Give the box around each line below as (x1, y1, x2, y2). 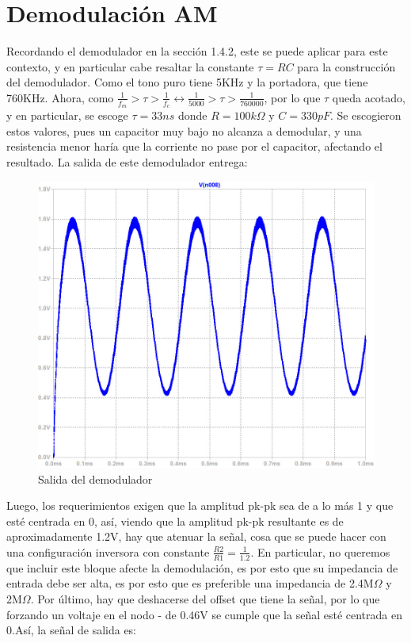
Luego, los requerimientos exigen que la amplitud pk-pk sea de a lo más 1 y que (6, 497, 394, 514)
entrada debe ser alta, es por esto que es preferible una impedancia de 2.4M (6, 575, 374, 591)
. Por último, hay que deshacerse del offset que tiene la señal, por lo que (30, 590, 380, 607)
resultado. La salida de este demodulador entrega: (6, 153, 248, 170)
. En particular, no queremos (250, 543, 390, 560)
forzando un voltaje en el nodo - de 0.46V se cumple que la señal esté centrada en (6, 606, 402, 622)
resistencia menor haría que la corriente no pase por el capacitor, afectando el (6, 138, 382, 155)
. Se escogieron (330, 107, 401, 124)
